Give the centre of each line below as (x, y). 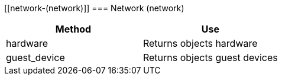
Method (73, 29)
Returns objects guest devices (210, 57)
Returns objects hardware (200, 43)
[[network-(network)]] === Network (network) (94, 8)
